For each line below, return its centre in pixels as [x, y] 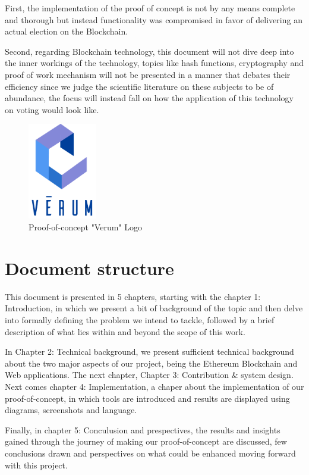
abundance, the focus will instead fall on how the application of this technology [149, 98]
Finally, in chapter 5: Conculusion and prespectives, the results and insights [143, 429]
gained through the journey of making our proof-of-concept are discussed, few [146, 441]
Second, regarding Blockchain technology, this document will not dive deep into [149, 51]
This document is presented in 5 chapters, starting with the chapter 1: [133, 296]
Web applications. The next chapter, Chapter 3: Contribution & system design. [149, 375]
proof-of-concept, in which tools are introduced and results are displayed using [147, 398]
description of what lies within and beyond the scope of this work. [125, 331]
